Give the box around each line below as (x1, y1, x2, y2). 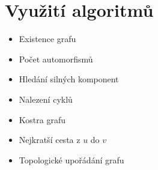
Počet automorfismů (19, 52, 93, 65)
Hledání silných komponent (19, 73, 119, 85)
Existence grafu (19, 32, 76, 45)
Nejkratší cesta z (19, 133, 81, 146)
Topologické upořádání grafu (19, 153, 124, 166)
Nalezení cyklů (19, 93, 73, 105)
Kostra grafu (19, 113, 65, 126)
